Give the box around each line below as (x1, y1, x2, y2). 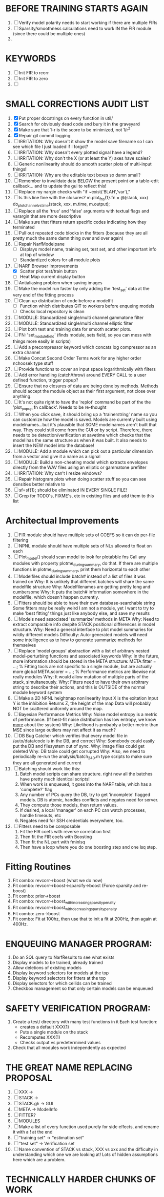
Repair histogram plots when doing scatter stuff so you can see (19, 476, 146, 482)
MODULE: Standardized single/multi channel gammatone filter (19, 315, 143, 320)
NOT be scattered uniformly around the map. (12, 706, 103, 712)
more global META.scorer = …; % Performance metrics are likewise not (12, 669, 156, 674)
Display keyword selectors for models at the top (12, 970, 109, 976)
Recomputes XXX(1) (20, 1034, 61, 1040)
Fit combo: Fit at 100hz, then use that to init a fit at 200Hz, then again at (12, 916, 157, 922)
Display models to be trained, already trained (12, 960, 103, 966)
